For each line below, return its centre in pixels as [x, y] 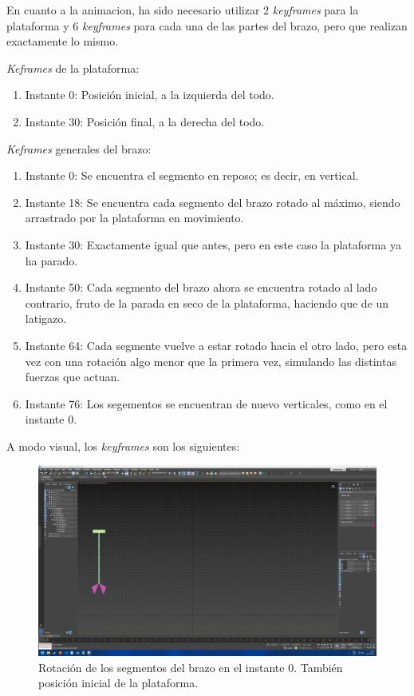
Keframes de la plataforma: [73, 68]
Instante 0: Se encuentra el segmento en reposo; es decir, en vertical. [192, 175]
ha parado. [51, 260]
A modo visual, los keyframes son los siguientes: [123, 445]
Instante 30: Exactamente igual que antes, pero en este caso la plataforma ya [213, 244]
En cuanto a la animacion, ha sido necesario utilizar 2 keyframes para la [183, 10]
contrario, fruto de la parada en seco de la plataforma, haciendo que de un [207, 302]
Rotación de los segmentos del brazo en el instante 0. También [191, 667]
